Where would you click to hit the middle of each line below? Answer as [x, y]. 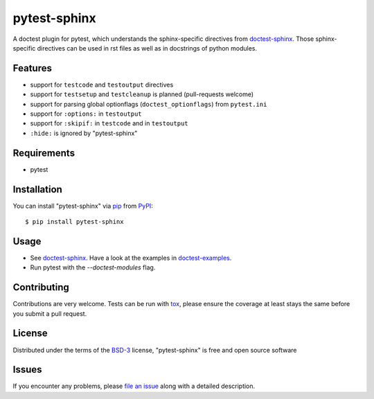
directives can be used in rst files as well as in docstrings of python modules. [147, 48]
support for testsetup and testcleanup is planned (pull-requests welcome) [142, 94]
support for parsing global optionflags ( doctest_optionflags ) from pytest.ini [149, 104]
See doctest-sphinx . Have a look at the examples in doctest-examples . [131, 258]
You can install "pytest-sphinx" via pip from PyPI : [83, 206]
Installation [37, 189]
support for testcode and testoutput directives [102, 85]
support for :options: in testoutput [86, 114]
